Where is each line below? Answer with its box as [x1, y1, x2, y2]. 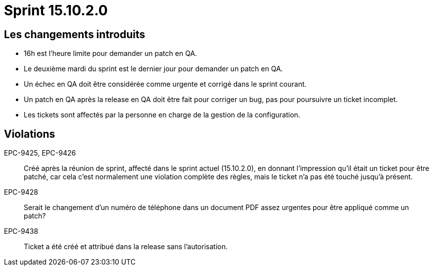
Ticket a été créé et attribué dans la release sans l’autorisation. [24, 242, 228, 251]
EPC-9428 [4, 188, 38, 197]
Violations [4, 127, 55, 140]
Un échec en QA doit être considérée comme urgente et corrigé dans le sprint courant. [24, 80, 307, 89]
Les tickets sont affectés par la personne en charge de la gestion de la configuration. [24, 110, 300, 119]
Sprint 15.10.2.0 [4, 2, 108, 19]
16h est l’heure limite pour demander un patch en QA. [24, 49, 197, 58]
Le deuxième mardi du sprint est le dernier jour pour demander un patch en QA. [24, 64, 283, 73]
